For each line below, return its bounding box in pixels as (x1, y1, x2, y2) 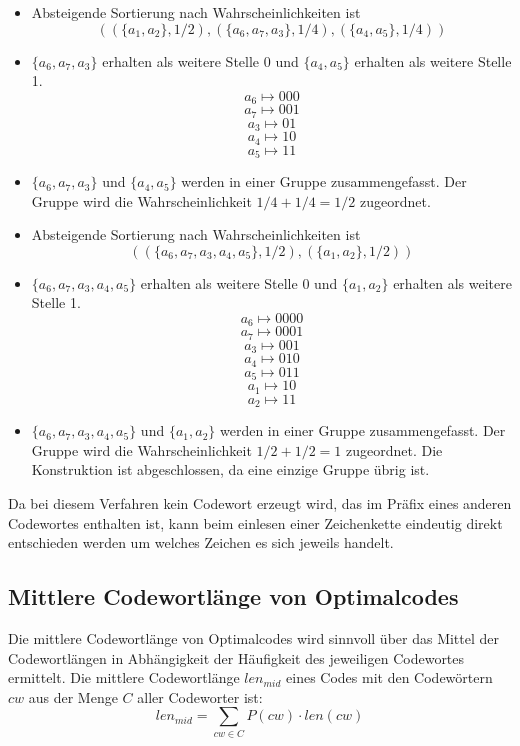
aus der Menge (28, 686, 118, 707)
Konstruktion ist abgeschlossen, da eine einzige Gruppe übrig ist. (31, 459, 430, 480)
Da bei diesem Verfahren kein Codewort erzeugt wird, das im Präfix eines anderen (8, 492, 512, 513)
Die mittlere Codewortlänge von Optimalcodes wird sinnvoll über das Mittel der (8, 627, 500, 648)
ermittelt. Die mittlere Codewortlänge (8, 667, 240, 688)
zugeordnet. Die (345, 439, 443, 460)
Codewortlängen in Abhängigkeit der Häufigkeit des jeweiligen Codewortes (8, 647, 465, 668)
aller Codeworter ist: (137, 686, 263, 707)
